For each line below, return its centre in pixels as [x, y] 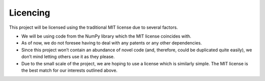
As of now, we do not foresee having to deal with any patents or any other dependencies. [112, 43]
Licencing [30, 13]
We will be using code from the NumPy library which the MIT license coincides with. [106, 36]
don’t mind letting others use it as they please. [68, 57]
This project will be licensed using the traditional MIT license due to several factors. [93, 27]
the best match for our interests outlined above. [69, 70]
